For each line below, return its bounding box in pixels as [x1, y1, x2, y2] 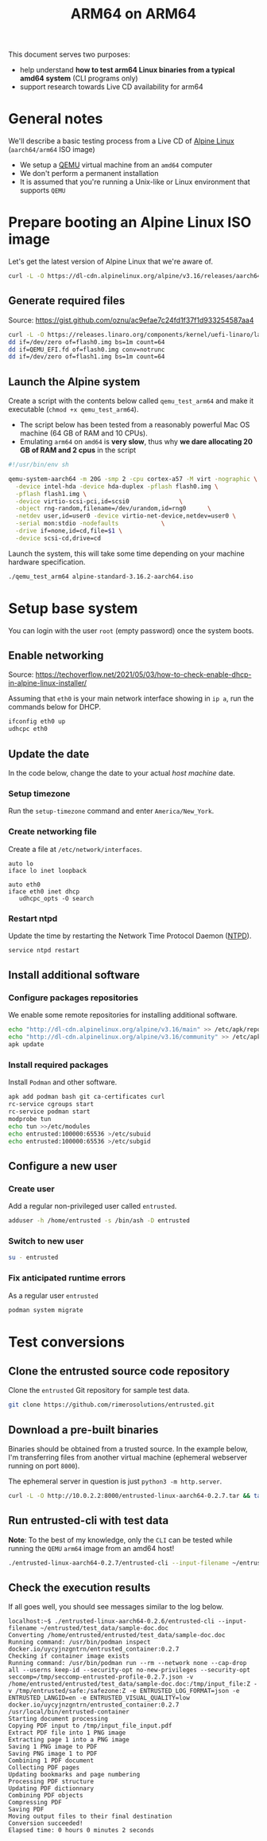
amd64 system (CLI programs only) [19, 73, 138, 84]
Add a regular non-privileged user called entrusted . [8, 1202, 177, 1211]
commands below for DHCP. [8, 702, 102, 712]
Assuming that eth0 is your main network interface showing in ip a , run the [8, 694, 254, 703]
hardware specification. [8, 557, 86, 566]
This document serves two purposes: [8, 49, 131, 60]
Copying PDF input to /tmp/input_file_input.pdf [8, 1722, 172, 1730]
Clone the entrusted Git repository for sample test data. [8, 1386, 190, 1395]
